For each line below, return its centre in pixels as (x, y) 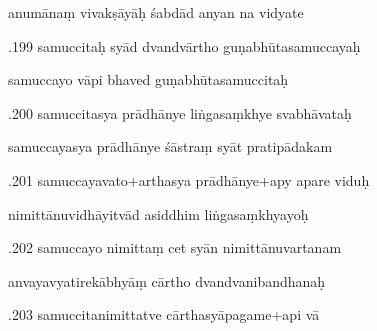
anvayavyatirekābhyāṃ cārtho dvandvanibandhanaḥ (167, 280)
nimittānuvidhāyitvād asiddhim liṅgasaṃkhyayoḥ (158, 213)
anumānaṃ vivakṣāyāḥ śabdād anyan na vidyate (156, 12)
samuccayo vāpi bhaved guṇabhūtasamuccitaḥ (148, 79)
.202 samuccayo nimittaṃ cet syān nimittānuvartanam (175, 247)
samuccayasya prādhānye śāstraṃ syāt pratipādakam (170, 146)
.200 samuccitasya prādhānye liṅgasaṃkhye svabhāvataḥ (180, 112)
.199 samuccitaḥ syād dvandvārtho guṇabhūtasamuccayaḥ (184, 45)
